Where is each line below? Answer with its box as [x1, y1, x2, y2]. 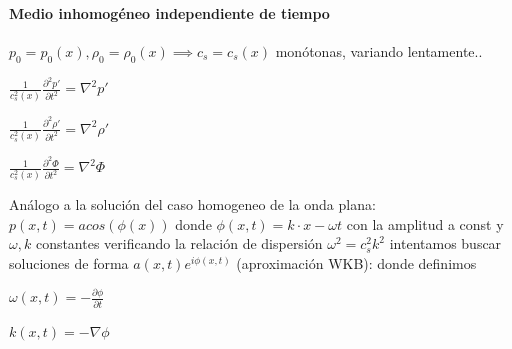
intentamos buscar [389, 233, 502, 254]
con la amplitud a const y [346, 213, 504, 234]
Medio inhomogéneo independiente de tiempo [9, 2, 330, 23]
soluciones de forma [9, 252, 129, 273]
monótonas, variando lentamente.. [275, 40, 483, 61]
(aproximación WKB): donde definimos [236, 252, 477, 273]
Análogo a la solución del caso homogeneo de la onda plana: [9, 194, 376, 215]
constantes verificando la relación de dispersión [35, 233, 323, 254]
